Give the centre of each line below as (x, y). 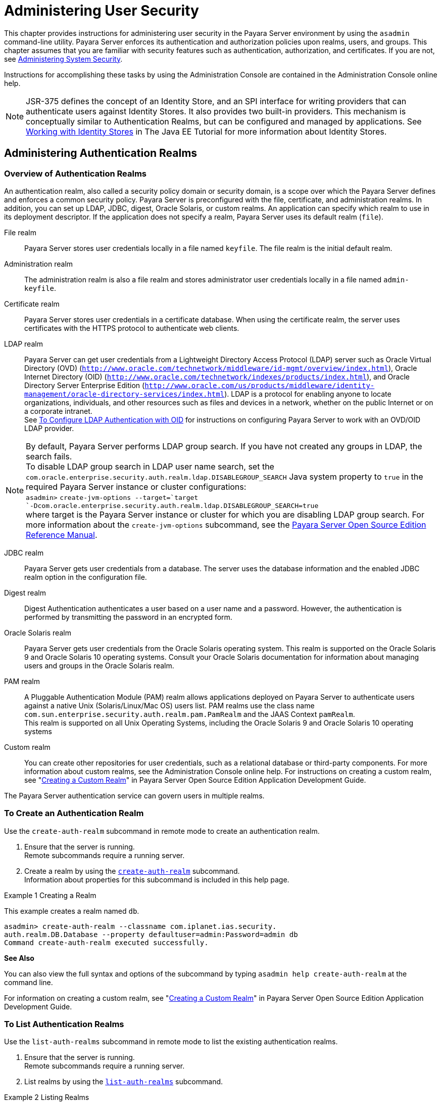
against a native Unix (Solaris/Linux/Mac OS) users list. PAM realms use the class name (169, 705)
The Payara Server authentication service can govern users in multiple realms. (134, 795)
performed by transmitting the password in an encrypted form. (128, 617)
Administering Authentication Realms (101, 153)
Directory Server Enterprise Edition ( (85, 385)
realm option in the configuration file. (86, 577)
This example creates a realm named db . (72, 911)
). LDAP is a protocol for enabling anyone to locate (308, 394)
